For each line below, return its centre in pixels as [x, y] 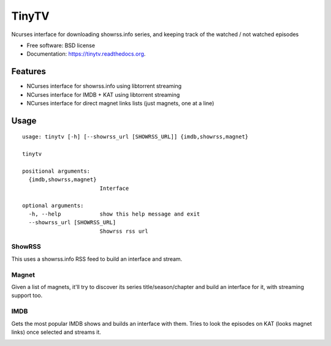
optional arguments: [53, 205]
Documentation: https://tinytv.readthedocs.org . [86, 54]
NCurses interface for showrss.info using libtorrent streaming [104, 86]
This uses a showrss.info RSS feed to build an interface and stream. [97, 259]
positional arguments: [56, 171]
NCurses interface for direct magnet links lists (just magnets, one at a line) [120, 103]
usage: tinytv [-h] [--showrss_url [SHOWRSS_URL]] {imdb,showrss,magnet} [135, 137]
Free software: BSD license [61, 45]
